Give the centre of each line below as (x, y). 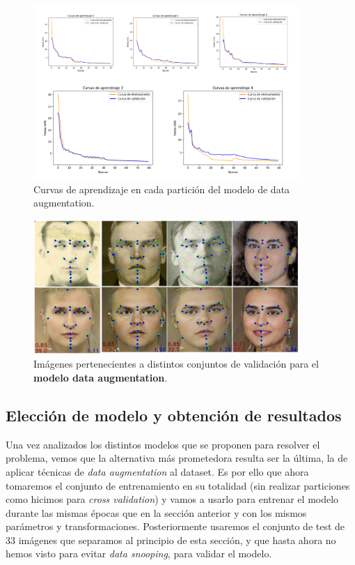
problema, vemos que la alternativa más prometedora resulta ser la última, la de (177, 458)
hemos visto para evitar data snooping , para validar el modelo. (139, 553)
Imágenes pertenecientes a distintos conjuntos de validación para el (176, 364)
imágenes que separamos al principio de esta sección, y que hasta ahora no (177, 540)
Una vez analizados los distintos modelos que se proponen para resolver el (163, 444)
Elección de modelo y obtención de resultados (174, 415)
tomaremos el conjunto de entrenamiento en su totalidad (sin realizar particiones (178, 485)
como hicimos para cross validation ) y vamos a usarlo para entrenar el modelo (172, 499)
